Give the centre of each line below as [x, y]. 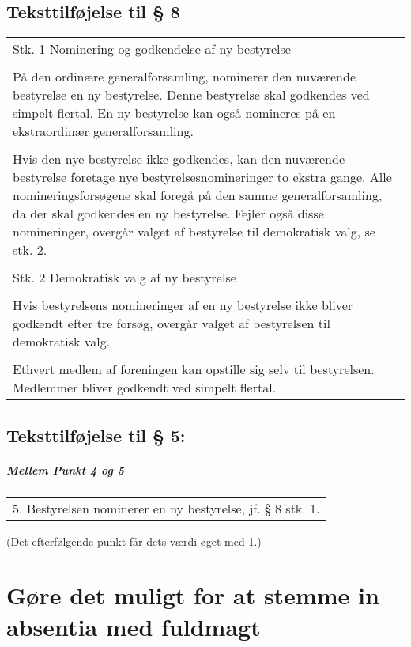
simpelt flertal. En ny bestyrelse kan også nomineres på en [174, 113]
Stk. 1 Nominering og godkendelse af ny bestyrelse [152, 49]
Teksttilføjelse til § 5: [96, 435]
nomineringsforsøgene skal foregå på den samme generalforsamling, [198, 195]
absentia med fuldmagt [134, 626]
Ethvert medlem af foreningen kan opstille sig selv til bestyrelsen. [194, 369]
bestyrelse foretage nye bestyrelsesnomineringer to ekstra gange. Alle [202, 177]
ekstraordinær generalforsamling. [103, 131]
